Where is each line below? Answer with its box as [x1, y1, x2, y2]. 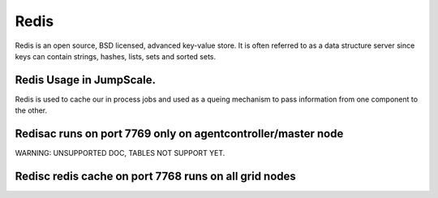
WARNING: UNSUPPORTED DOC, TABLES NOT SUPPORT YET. [15, 148, 225, 158]
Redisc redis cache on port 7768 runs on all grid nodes [15, 169, 296, 183]
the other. [15, 105, 48, 115]
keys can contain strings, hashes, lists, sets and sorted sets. [15, 51, 217, 61]
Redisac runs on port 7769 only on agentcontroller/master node [15, 127, 344, 141]
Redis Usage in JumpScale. [15, 73, 156, 87]
